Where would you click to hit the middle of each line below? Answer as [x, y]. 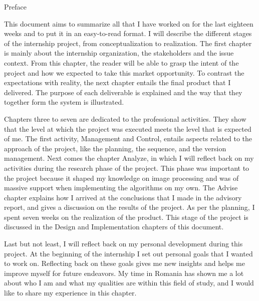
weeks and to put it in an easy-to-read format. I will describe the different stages [128, 33]
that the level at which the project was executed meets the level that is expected [128, 128]
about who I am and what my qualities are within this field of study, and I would [129, 283]
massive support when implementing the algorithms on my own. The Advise [121, 188]
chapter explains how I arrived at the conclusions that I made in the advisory [123, 197]
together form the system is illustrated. [64, 102]
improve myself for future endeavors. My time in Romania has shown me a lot [124, 273]
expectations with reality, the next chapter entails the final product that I [117, 82]
